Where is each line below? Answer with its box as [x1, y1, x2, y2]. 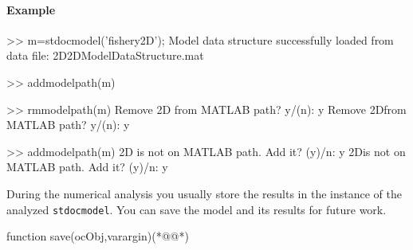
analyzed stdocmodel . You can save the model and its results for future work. [6, 201, 387, 217]
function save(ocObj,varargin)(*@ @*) [6, 228, 189, 244]
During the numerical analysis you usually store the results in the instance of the [6, 185, 402, 201]
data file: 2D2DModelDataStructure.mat [6, 47, 204, 64]
